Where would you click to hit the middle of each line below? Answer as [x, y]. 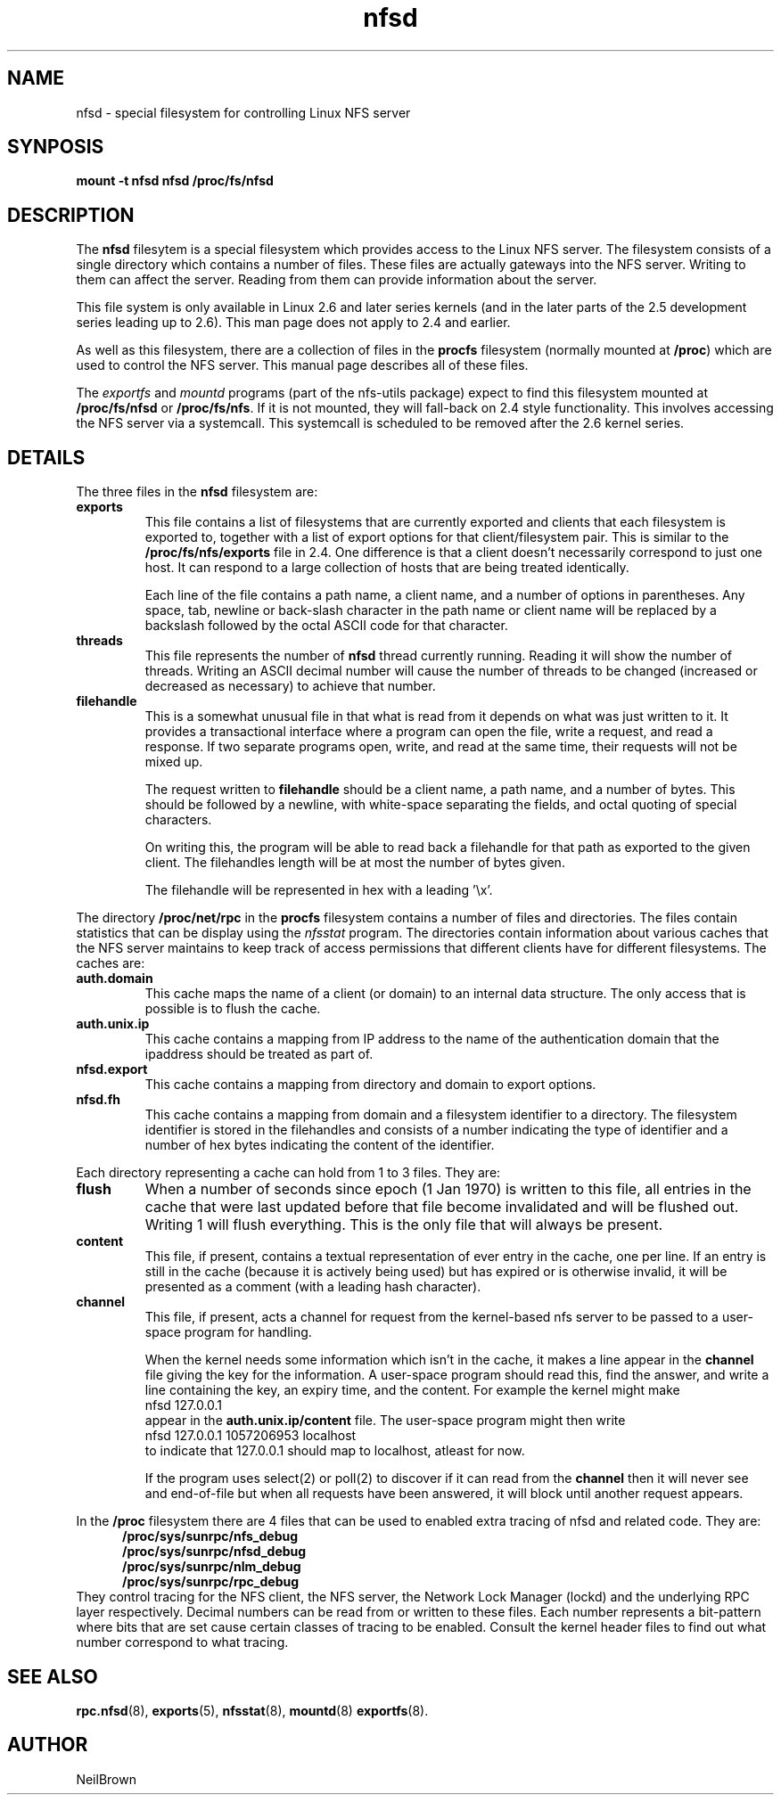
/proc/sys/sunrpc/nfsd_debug [214, 1552]
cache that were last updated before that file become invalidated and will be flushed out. [442, 1207]
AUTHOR [48, 1745]
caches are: [111, 963]
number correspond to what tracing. [182, 1642]
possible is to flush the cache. [233, 1009]
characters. [178, 820]
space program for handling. [228, 1332]
